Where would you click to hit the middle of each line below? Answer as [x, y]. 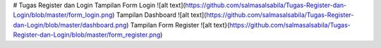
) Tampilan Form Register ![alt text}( [178, 25]
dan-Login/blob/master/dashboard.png [70, 25]
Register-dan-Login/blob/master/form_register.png [87, 35]
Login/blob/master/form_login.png [63, 15]
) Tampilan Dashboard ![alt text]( [159, 15]
